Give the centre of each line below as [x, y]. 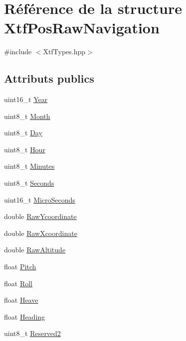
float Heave [21, 300]
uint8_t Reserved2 [32, 333]
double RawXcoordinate [41, 233]
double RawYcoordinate [40, 216]
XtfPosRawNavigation [82, 28]
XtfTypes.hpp [64, 52]
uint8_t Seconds [29, 183]
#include [18, 52]
